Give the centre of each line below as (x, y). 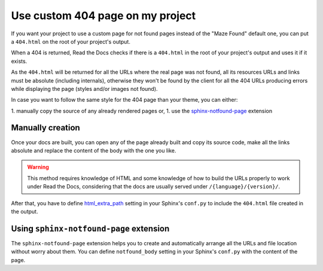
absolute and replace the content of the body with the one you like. (94, 150)
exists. (19, 61)
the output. (25, 211)
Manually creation (45, 128)
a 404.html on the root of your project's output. (71, 41)
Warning (38, 167)
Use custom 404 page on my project (103, 16)
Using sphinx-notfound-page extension (90, 228)
